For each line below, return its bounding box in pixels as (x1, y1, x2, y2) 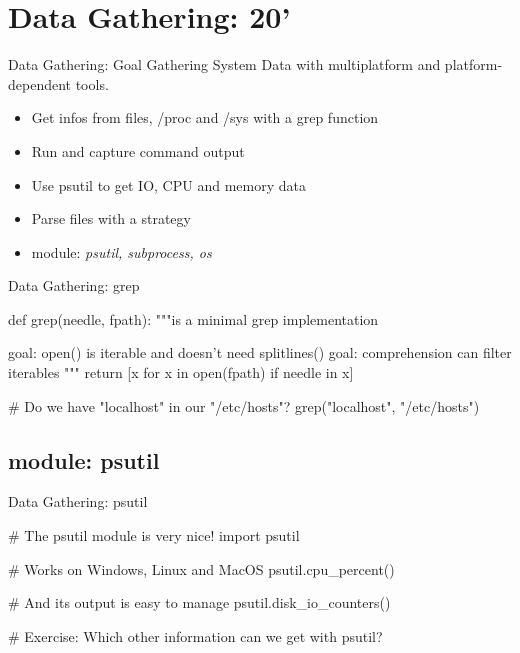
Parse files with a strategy (31, 208, 191, 229)
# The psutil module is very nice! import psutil (8, 525, 300, 546)
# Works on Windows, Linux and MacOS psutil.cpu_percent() (8, 558, 395, 579)
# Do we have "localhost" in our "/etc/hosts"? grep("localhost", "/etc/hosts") (8, 395, 480, 416)
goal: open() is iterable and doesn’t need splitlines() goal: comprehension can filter (8, 342, 512, 363)
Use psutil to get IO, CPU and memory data (31, 174, 306, 195)
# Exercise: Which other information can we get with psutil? (8, 625, 383, 646)
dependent (8, 73, 72, 94)
